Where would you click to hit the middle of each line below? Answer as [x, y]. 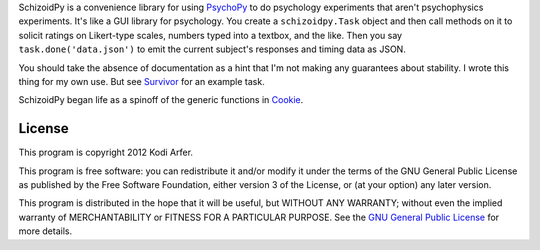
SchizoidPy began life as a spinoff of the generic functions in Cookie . [161, 100]
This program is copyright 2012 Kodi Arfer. [106, 152]
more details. [45, 231]
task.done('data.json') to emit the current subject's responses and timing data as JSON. [212, 49]
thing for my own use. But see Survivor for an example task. [141, 81]
